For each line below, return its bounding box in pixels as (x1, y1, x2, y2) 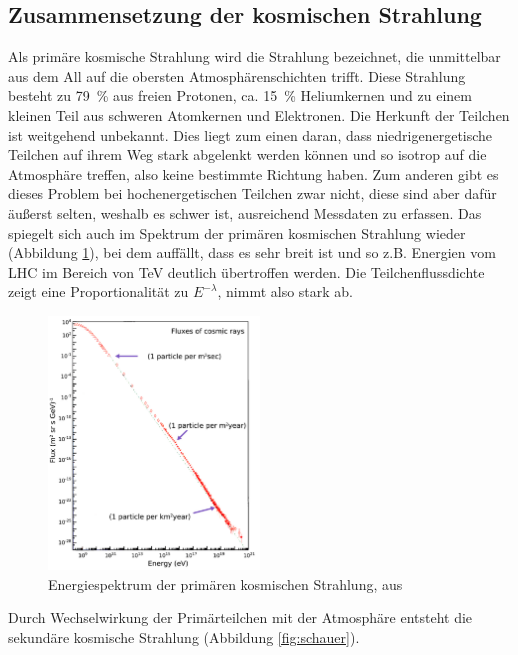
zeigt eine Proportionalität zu (8, 281, 189, 302)
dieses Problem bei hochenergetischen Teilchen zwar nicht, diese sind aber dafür (8, 183, 497, 204)
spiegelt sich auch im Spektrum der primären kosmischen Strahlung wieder (8, 222, 466, 243)
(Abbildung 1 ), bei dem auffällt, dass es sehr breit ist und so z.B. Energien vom (8, 242, 496, 263)
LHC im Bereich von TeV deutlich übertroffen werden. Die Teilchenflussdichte (8, 261, 485, 282)
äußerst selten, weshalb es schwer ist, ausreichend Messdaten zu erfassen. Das (8, 202, 482, 223)
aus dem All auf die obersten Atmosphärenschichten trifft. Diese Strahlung (8, 65, 466, 86)
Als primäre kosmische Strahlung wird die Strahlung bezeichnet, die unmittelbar (8, 46, 501, 67)
